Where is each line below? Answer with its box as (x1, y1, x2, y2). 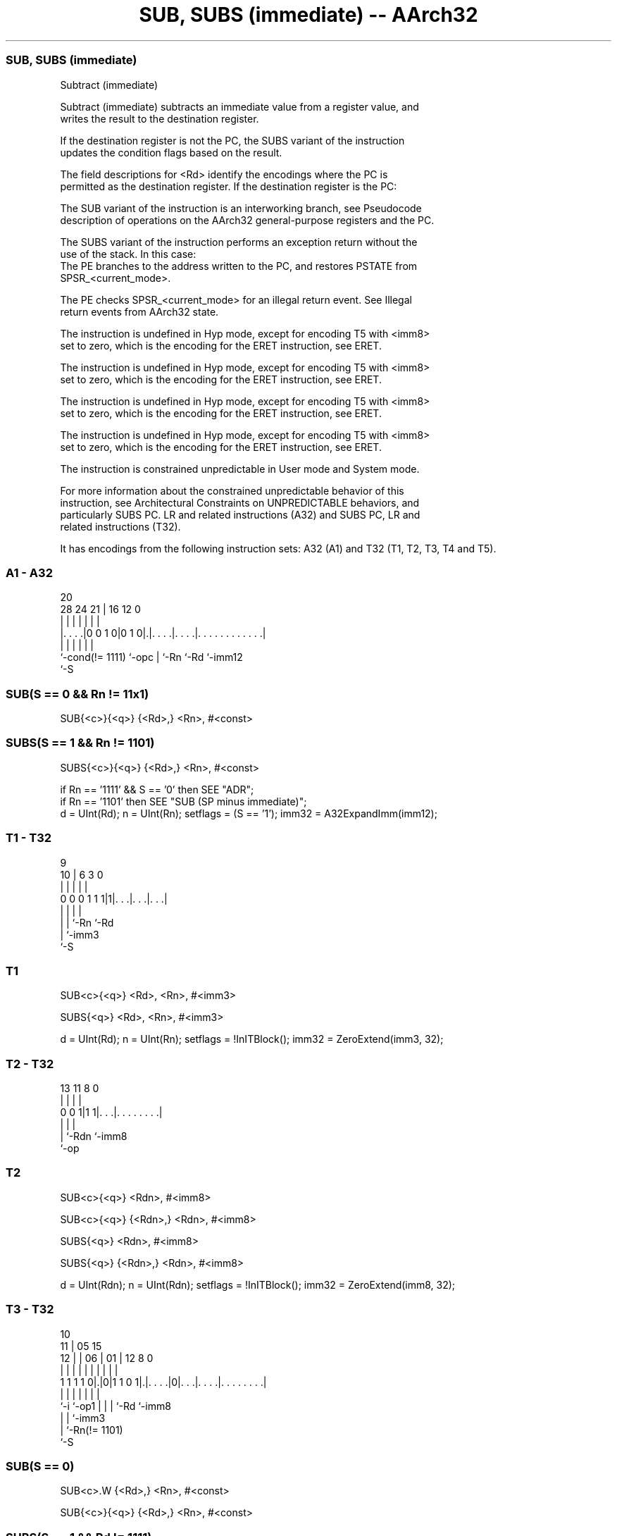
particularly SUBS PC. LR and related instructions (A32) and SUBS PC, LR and (60, 508, 420, 521)
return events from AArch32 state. (60, 305, 219, 318)
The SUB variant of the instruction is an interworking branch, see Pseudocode (60, 202, 422, 214)
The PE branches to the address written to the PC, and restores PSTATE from (60, 259, 418, 272)
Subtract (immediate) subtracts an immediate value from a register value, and (60, 100, 419, 113)
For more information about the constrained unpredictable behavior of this (60, 484, 404, 497)
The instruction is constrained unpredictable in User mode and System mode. (60, 462, 420, 475)
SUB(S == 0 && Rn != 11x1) (6, 686, 149, 701)
